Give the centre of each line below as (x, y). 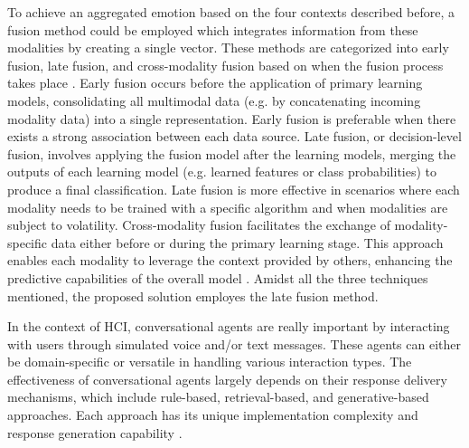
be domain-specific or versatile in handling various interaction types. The (210, 362)
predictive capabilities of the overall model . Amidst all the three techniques (218, 277)
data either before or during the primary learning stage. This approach (247, 242)
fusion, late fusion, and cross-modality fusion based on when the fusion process (225, 65)
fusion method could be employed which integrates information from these (213, 29)
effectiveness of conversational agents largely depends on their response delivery (227, 379)
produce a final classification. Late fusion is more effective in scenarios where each (234, 189)
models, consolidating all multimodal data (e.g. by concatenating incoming (214, 100)
